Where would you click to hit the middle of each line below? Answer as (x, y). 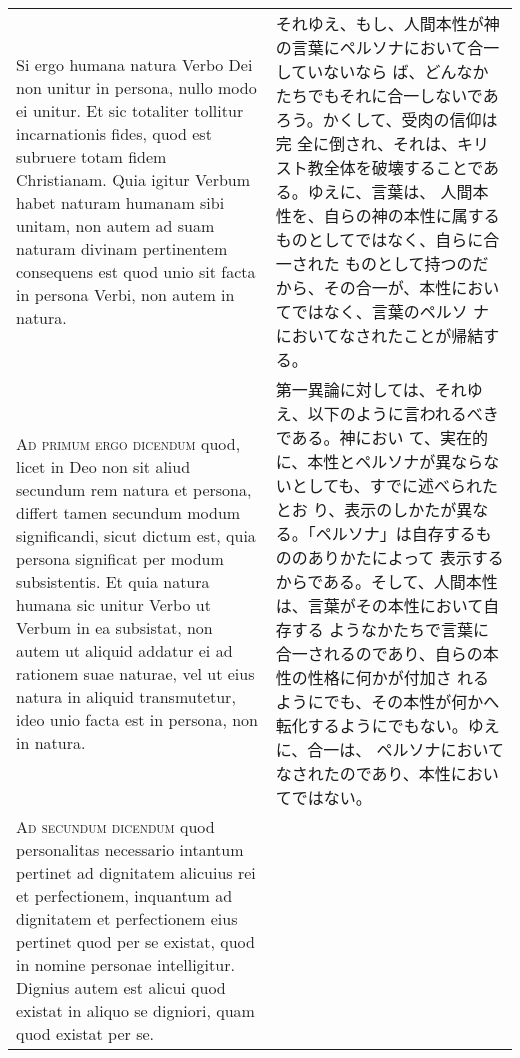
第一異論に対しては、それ (371, 389)
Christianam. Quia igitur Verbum (133, 179)
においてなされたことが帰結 (379, 335)
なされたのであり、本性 (363, 773)
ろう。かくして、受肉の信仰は (386, 119)
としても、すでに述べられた (395, 485)
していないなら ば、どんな (374, 71)
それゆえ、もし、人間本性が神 (387, 23)
